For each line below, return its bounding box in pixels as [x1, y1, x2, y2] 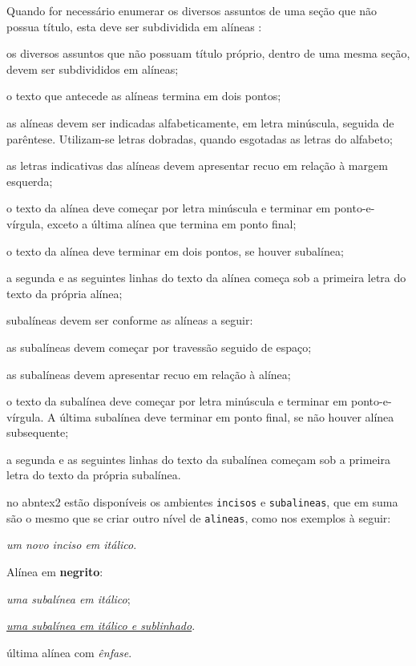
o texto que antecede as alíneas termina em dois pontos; [6, 87, 281, 104]
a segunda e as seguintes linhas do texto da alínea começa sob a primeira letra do [6, 269, 406, 286]
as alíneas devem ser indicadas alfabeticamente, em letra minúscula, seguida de [6, 114, 394, 131]
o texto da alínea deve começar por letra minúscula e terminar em [6, 200, 331, 216]
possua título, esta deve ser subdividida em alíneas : [6, 18, 262, 34]
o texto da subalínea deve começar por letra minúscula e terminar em [6, 393, 348, 410]
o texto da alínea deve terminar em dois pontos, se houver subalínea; [6, 242, 344, 259]
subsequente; [6, 424, 69, 441]
